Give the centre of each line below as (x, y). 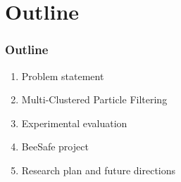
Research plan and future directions (99, 170)
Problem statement (63, 76)
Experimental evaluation (74, 123)
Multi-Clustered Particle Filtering (94, 99)
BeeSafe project (55, 147)
